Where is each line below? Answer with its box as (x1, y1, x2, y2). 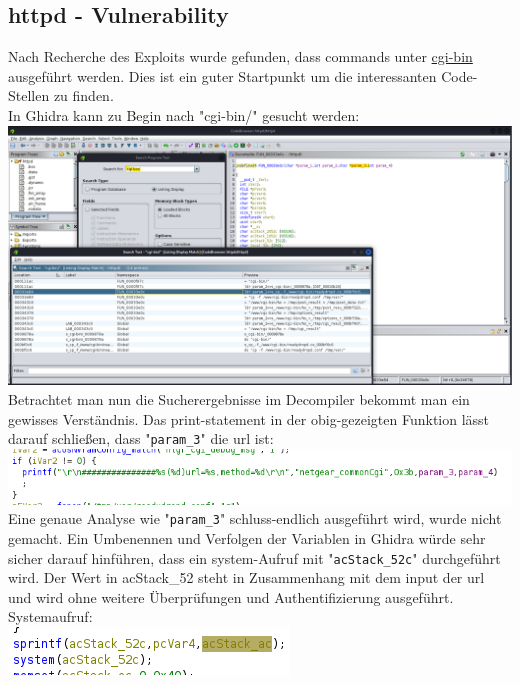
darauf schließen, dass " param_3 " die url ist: (8, 428, 274, 449)
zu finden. (53, 85, 114, 106)
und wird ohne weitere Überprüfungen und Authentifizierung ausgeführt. (8, 586, 454, 607)
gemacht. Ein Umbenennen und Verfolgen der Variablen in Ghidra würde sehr (8, 528, 486, 549)
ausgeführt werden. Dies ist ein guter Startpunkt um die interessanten (8, 65, 437, 86)
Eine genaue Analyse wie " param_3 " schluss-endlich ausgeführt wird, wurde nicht (8, 508, 502, 529)
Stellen (8, 85, 50, 106)
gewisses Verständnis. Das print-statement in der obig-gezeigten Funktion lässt (8, 408, 490, 429)
